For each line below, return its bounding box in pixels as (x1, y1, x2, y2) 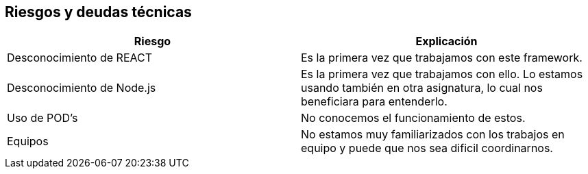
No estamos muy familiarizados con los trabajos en (301, 127, 565, 142)
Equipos (7, 134, 49, 149)
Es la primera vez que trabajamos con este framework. (301, 51, 583, 65)
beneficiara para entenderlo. (301, 95, 448, 109)
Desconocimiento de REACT (7, 51, 153, 65)
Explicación (415, 34, 478, 49)
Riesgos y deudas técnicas (5, 3, 192, 21)
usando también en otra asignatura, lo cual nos (301, 81, 543, 95)
